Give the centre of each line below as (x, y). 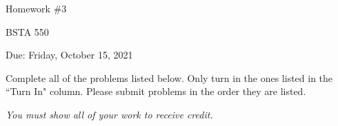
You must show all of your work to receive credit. (109, 114)
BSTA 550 (27, 31)
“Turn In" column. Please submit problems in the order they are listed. (156, 91)
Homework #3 (36, 8)
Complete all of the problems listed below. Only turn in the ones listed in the (169, 77)
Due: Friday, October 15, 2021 (69, 55)
